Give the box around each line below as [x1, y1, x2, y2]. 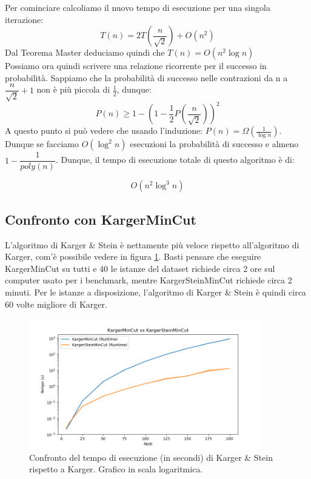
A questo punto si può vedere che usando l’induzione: [5, 124, 203, 137]
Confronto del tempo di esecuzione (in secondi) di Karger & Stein [29, 451, 273, 463]
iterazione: [5, 13, 44, 25]
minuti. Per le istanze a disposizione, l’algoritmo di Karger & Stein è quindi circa [5, 285, 306, 298]
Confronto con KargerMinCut [5, 210, 196, 228]
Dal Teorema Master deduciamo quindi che [5, 46, 165, 59]
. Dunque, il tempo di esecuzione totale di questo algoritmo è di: [55, 153, 295, 166]
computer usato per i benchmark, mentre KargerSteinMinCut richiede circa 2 [5, 274, 292, 286]
